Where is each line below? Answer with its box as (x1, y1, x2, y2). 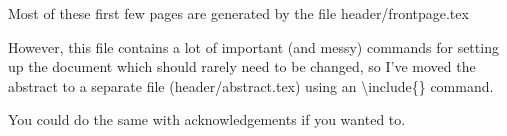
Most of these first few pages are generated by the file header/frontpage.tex (8, 3, 469, 23)
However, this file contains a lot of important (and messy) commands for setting (8, 36, 499, 57)
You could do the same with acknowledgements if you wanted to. (8, 109, 406, 130)
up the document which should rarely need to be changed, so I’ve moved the (8, 56, 476, 77)
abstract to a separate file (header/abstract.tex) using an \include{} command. (8, 75, 494, 96)
